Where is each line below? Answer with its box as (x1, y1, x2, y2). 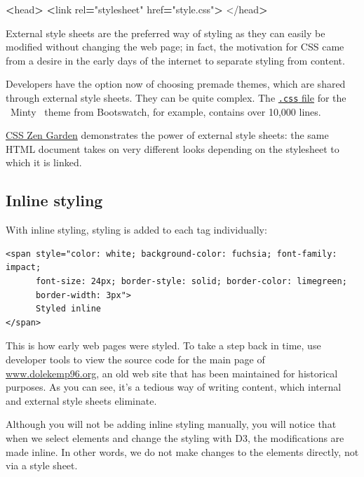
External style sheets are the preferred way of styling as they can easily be (6, 25, 325, 40)
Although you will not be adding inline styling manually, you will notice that (6, 417, 337, 431)
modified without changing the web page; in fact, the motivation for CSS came (6, 39, 344, 54)
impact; (6, 262, 41, 273)
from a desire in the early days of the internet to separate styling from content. (6, 53, 345, 67)
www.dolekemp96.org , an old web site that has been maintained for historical (6, 365, 338, 380)
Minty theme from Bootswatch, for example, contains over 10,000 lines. (10, 104, 321, 119)
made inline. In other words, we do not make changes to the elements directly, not (6, 444, 359, 459)
